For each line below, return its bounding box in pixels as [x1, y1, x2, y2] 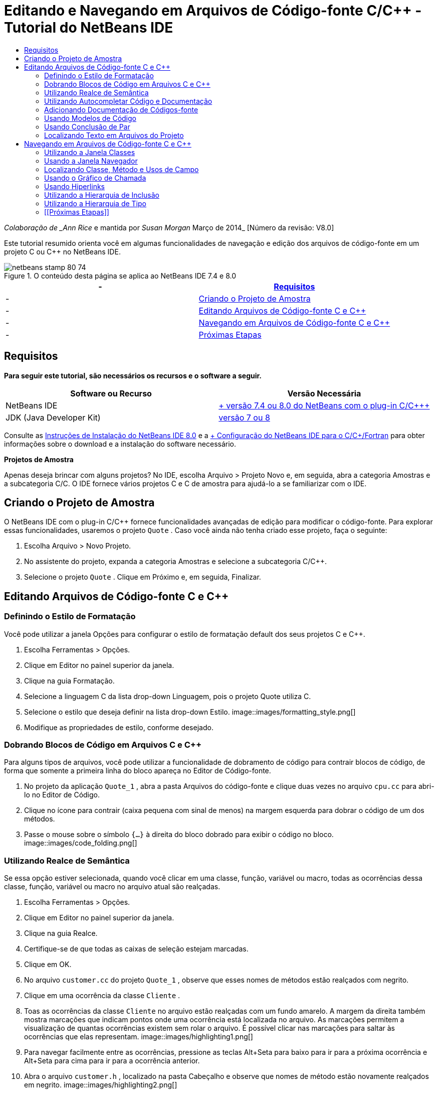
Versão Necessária [287, 388, 361, 398]
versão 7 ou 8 [218, 412, 270, 423]
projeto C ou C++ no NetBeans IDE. [4, 247, 121, 256]
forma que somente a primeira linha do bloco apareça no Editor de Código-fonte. [4, 766, 271, 775]
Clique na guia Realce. [24, 929, 98, 938]
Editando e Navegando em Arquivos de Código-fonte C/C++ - [4, 2, 422, 19]
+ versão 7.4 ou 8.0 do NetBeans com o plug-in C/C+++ [218, 400, 430, 411]
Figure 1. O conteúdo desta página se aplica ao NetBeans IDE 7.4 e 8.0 [4, 271, 237, 280]
